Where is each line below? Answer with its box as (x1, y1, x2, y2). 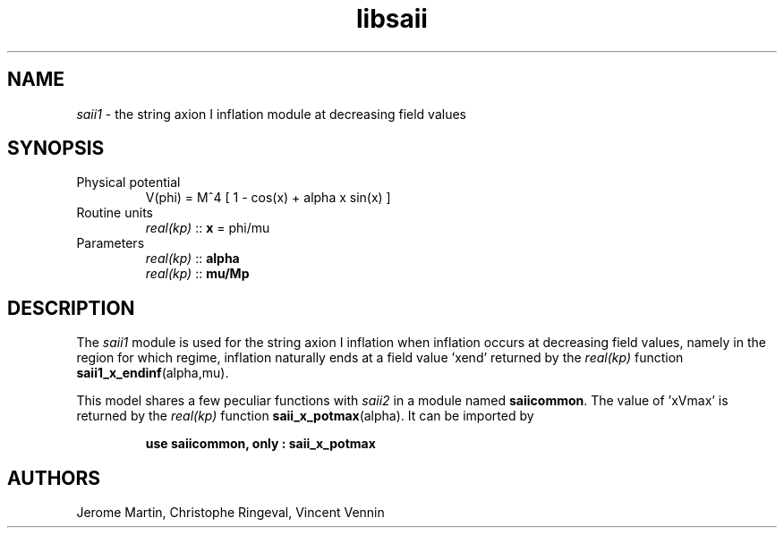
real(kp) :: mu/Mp (145, 266, 250, 282)
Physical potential (76, 174, 181, 191)
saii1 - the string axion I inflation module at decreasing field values (76, 106, 466, 122)
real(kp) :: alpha (145, 251, 240, 267)
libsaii (356, 4, 428, 34)
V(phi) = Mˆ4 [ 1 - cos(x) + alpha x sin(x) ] (145, 190, 391, 206)
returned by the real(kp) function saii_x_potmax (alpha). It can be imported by (76, 408, 534, 424)
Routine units (76, 205, 153, 221)
